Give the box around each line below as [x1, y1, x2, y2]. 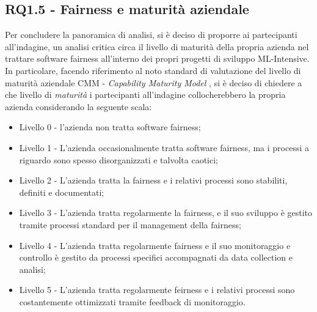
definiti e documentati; [19, 185, 104, 198]
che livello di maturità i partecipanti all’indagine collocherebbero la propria [5, 88, 286, 101]
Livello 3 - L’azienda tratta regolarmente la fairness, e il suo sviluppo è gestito [19, 206, 313, 219]
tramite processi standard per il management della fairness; [19, 218, 241, 231]
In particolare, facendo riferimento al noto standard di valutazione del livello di [5, 64, 301, 76]
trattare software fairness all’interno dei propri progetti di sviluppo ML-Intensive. [5, 52, 310, 65]
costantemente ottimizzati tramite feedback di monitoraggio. [19, 295, 246, 308]
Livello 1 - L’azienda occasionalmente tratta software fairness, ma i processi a [19, 141, 310, 154]
